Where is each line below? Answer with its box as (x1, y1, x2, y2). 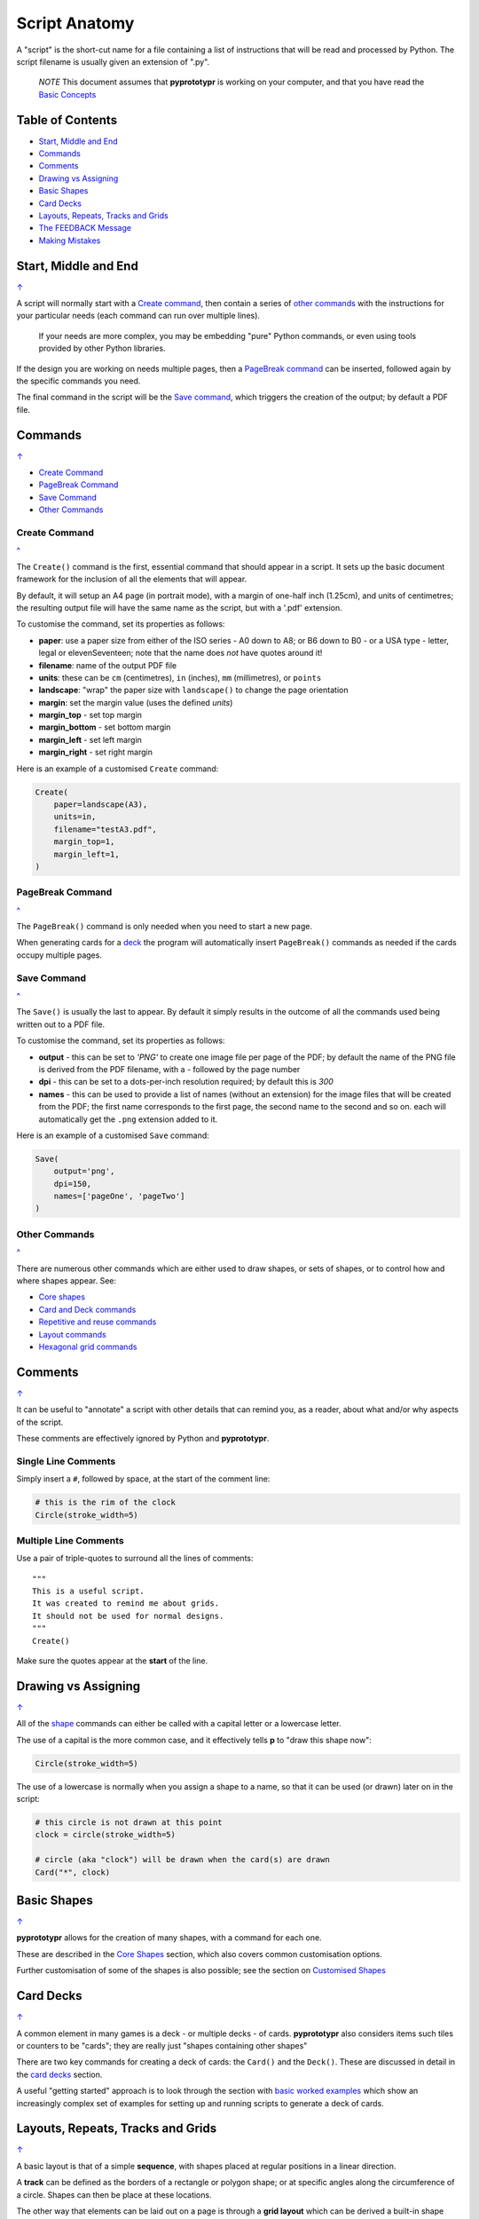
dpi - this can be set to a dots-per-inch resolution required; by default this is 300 (38, 1077, 334, 1087)
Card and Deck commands (38, 1304, 137, 1315)
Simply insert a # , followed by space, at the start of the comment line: (16, 1473, 271, 1484)
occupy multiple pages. (16, 950, 102, 960)
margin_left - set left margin (38, 734, 142, 745)
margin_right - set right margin (38, 746, 153, 758)
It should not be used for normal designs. (32, 1611, 224, 1621)
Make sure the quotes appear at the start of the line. (16, 1655, 208, 1666)
